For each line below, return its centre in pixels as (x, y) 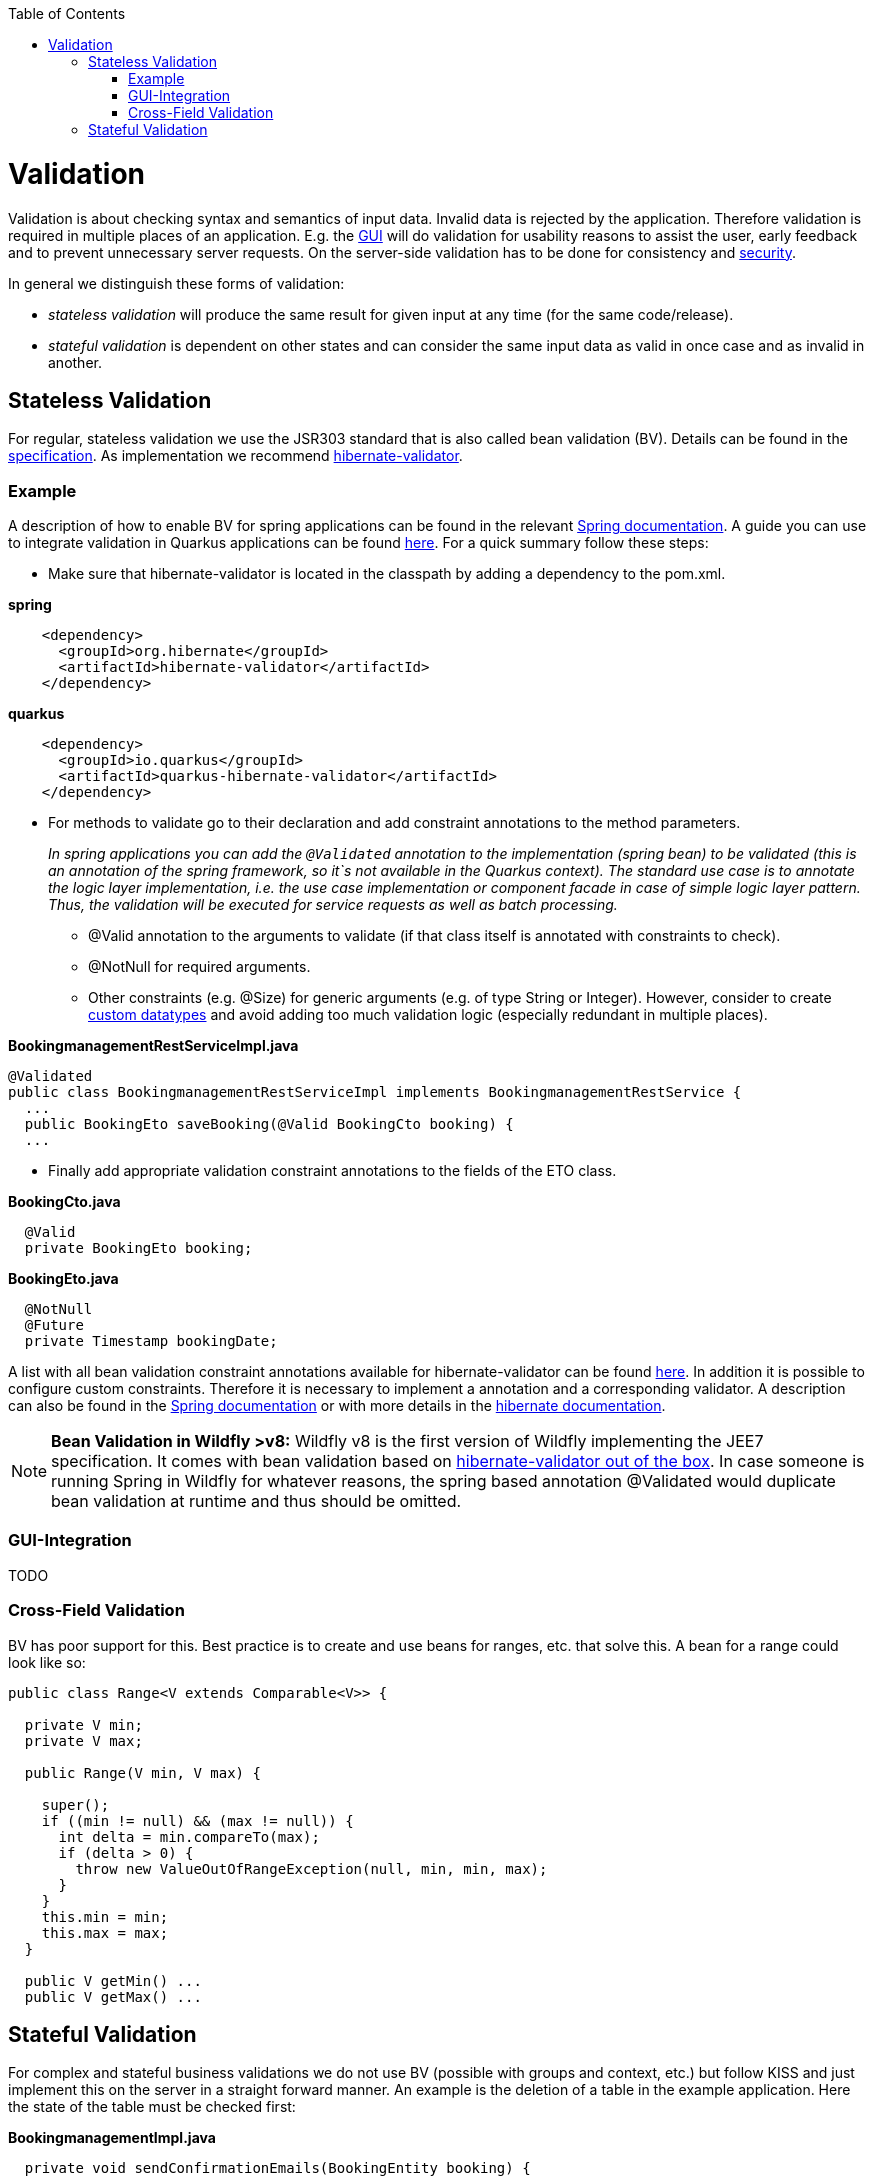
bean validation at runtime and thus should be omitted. (256, 1501)
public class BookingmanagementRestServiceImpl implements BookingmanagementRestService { (375, 1092)
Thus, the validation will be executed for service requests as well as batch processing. (333, 905)
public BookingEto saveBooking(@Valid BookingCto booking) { (269, 1124)
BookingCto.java (64, 1202)
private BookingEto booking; (138, 1248)
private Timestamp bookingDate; (151, 1341)
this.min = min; (105, 1916)
